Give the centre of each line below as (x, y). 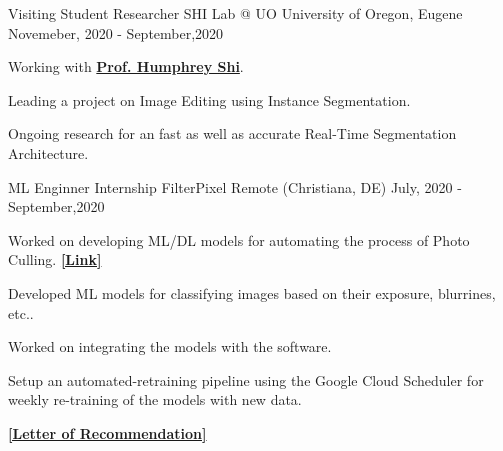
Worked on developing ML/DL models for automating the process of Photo (239, 239)
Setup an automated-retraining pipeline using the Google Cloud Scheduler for (246, 379)
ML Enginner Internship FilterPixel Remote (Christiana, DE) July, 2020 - (235, 186)
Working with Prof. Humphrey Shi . (126, 66)
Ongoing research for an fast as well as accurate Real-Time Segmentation (232, 133)
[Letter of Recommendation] (107, 432)
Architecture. (48, 152)
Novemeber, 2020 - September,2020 (116, 32)
